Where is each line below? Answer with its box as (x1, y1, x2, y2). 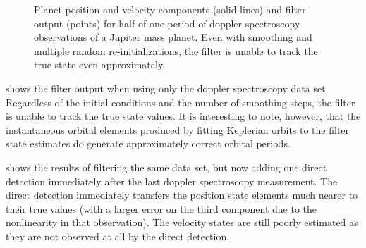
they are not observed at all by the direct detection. (6, 228, 230, 243)
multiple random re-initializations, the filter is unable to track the (34, 43, 318, 58)
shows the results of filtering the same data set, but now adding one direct (6, 159, 327, 174)
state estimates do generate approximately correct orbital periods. (6, 136, 291, 151)
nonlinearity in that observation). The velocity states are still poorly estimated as (6, 215, 358, 230)
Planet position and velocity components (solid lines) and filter (34, 2, 306, 16)
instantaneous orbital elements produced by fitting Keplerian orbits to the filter (6, 122, 350, 137)
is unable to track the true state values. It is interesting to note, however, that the (6, 108, 361, 123)
